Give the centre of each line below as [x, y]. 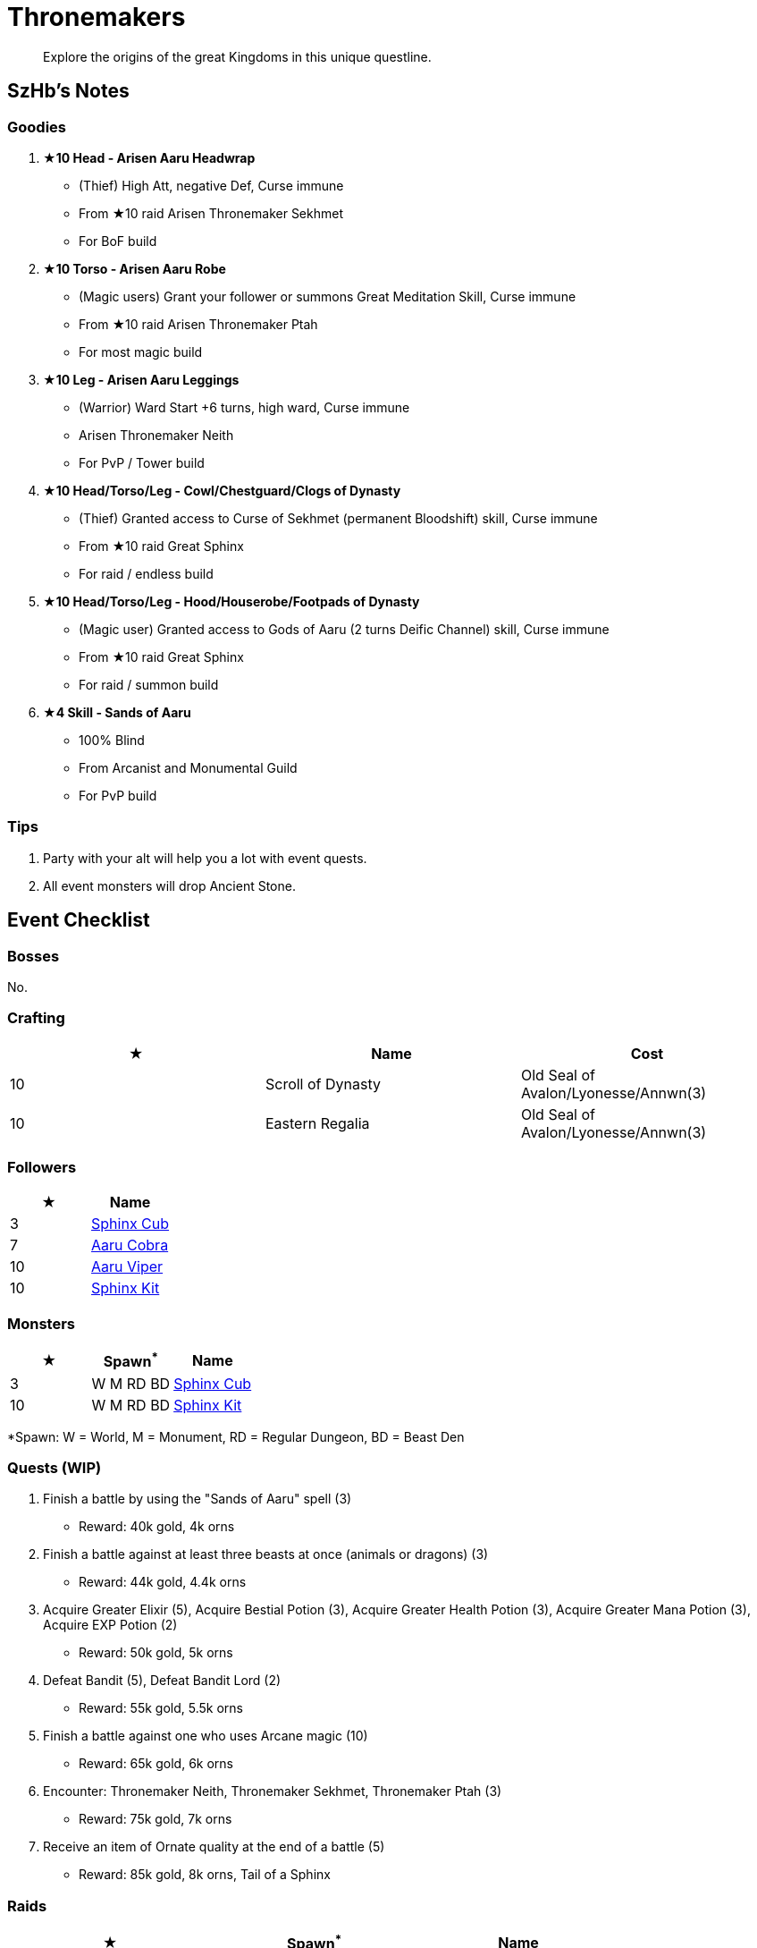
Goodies [37, 127]
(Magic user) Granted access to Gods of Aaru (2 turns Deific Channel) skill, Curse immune [344, 629]
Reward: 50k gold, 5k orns [156, 1653]
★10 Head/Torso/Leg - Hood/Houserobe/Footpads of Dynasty [231, 601]
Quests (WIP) [55, 1467]
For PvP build [118, 795]
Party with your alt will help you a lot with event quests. [205, 858]
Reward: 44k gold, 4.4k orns [163, 1582]
